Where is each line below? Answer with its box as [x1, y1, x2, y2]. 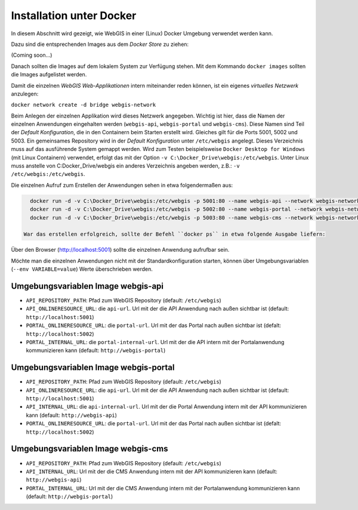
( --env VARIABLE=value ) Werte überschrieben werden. [11, 265, 153, 273]
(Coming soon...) [11, 51, 53, 59]
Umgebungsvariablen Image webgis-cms [11, 444, 168, 454]
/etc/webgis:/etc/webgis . [11, 171, 85, 178]
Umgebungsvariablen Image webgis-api [11, 281, 164, 291]
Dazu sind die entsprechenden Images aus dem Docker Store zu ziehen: [11, 41, 189, 48]
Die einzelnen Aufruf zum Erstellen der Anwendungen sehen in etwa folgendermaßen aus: [11, 181, 233, 188]
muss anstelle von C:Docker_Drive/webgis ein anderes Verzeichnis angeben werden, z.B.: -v [11, 162, 240, 169]
